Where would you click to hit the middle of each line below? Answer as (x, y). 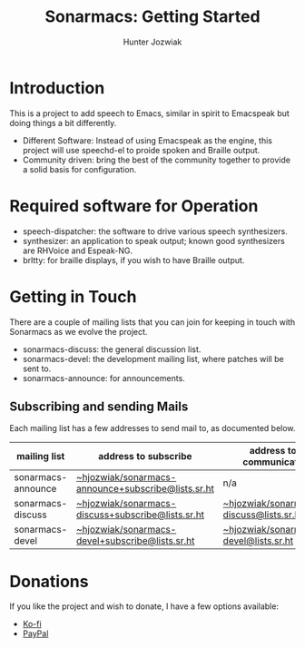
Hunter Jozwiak (152, 42)
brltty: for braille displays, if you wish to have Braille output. (133, 260)
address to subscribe (145, 457)
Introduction (57, 88)
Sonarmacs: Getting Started (152, 17)
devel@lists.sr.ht (258, 541)
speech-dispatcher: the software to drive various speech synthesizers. (155, 231)
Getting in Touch (73, 296)
